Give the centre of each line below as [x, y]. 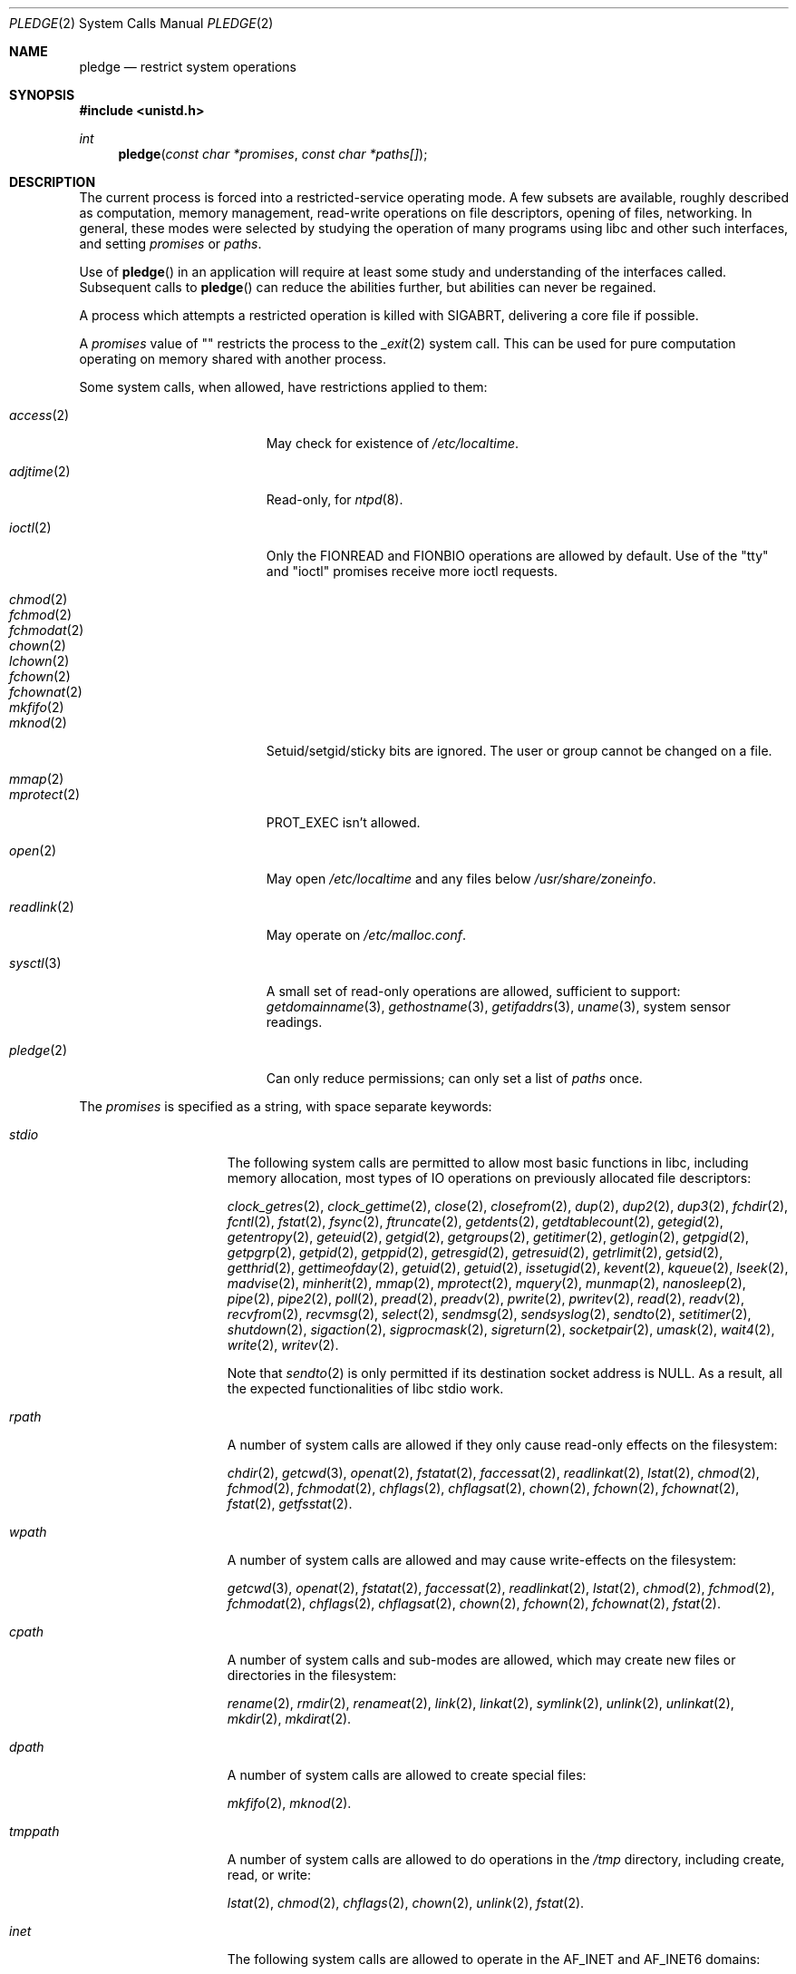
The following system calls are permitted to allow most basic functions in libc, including [488, 1163]
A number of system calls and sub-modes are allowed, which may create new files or [481, 1660]
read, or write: [269, 1875]
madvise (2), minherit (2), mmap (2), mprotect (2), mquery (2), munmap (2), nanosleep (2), [486, 1283]
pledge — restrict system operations [188, 67]
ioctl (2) [30, 528]
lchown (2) [39, 661]
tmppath [34, 1831]
